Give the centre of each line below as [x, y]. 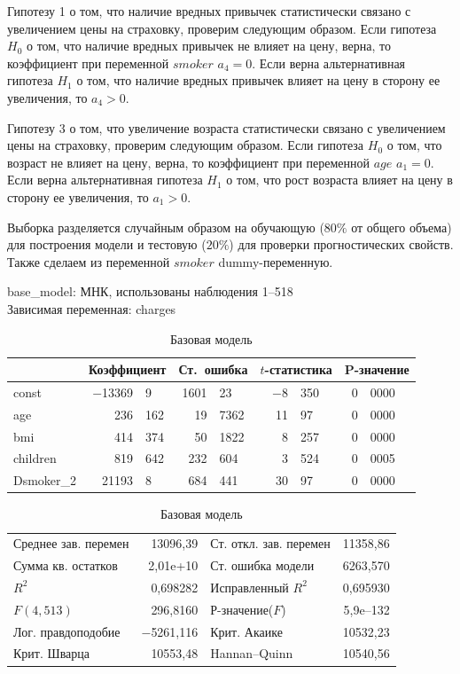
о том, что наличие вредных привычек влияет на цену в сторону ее [258, 80]
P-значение [377, 369]
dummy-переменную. [276, 261]
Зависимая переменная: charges [92, 308]
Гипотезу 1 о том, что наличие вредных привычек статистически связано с [209, 11]
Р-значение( [242, 609]
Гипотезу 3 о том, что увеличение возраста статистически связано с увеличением [226, 127]
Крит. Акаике [246, 631]
